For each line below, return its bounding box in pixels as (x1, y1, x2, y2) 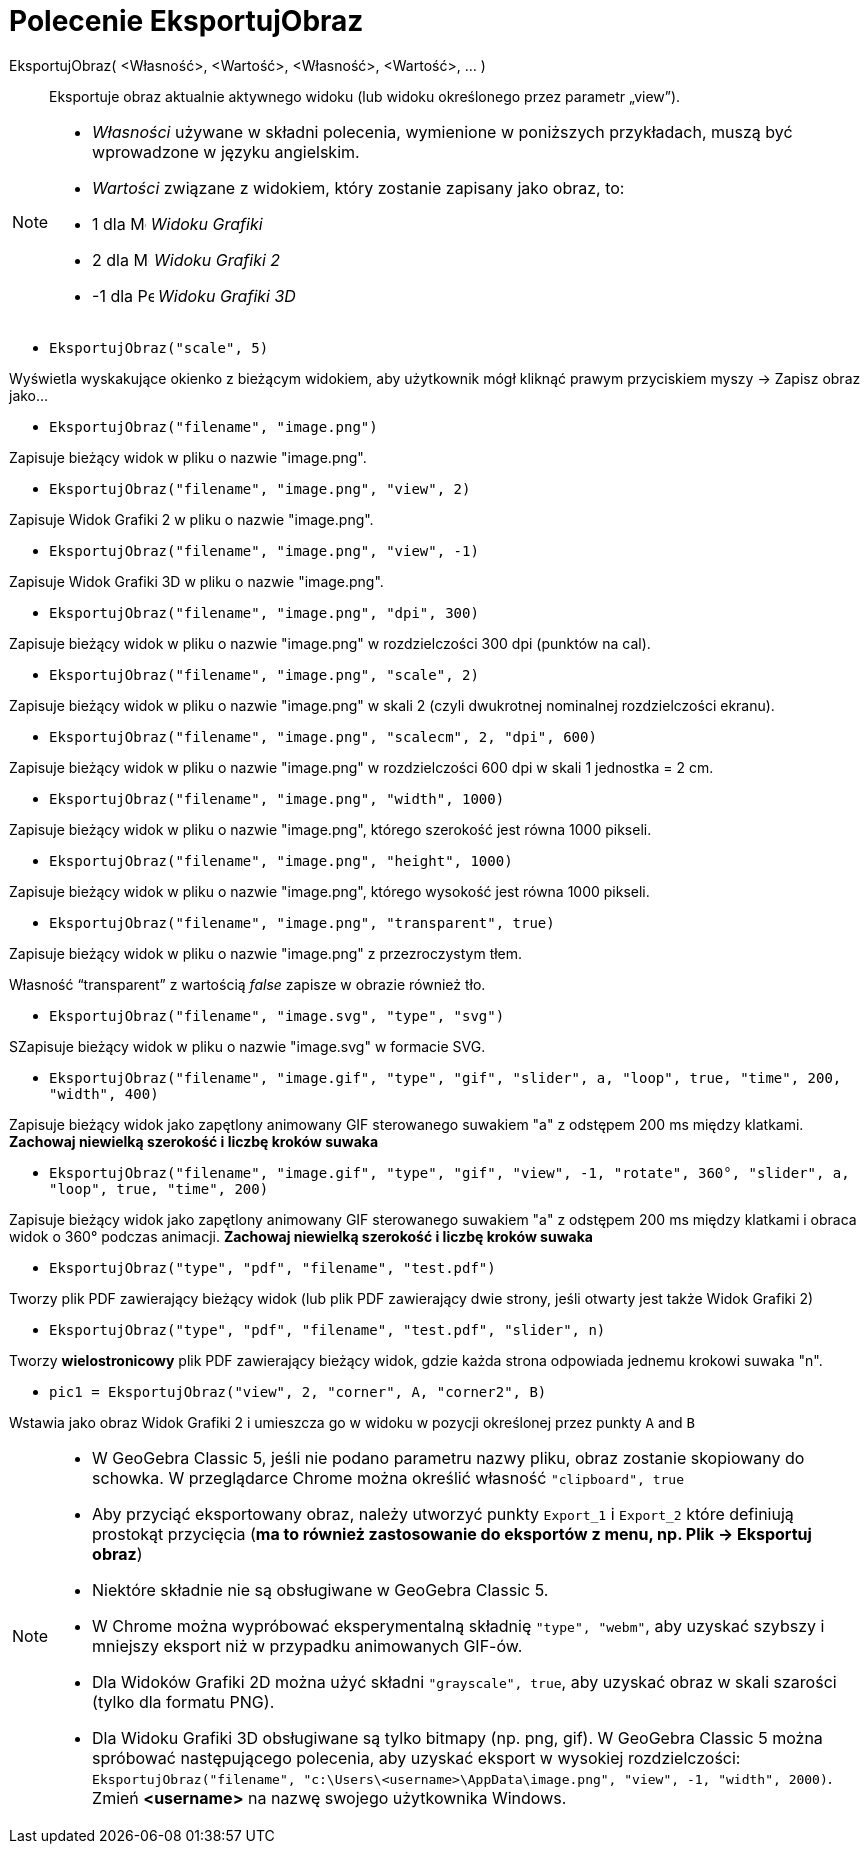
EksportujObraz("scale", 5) (49, 339, 269, 356)
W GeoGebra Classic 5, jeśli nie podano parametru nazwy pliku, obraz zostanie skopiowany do (92, 1447, 805, 1468)
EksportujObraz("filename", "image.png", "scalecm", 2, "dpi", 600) (49, 728, 597, 745)
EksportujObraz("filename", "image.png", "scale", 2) (49, 666, 479, 683)
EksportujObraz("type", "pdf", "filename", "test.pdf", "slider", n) (49, 1321, 606, 1338)
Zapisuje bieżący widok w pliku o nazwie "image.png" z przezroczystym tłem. (9, 944, 523, 962)
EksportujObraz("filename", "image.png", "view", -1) (49, 542, 479, 559)
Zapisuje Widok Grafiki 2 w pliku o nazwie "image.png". (9, 510, 374, 528)
